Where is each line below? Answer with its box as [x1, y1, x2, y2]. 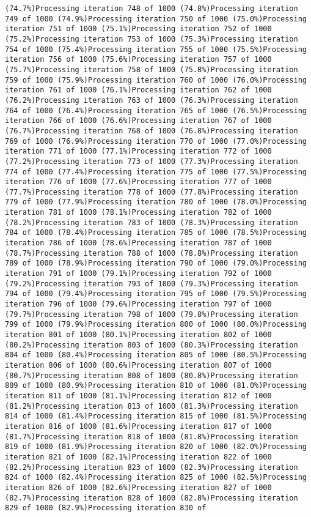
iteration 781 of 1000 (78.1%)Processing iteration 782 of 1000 [5, 208, 272, 217]
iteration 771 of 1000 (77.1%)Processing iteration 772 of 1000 [5, 147, 272, 156]
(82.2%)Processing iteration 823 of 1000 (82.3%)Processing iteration [5, 463, 298, 472]
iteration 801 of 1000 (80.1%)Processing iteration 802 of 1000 [5, 330, 272, 339]
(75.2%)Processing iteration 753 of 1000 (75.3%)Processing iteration [5, 34, 298, 43]
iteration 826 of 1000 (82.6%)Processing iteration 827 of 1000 [5, 483, 272, 492]
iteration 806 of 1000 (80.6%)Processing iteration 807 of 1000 [5, 360, 272, 370]
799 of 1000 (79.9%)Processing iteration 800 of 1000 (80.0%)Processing [5, 320, 307, 329]
